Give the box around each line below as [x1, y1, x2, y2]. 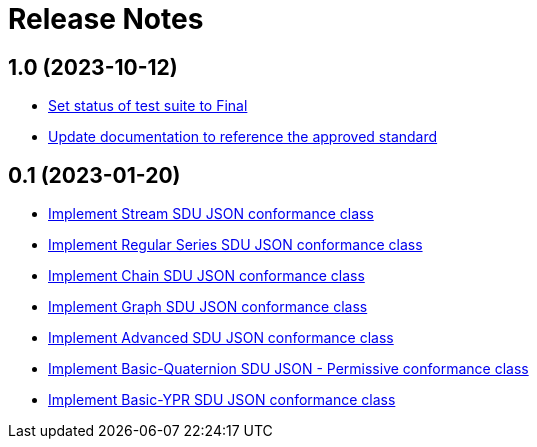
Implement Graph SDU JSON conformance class [48, 298, 368, 316]
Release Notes [8, 2, 204, 36]
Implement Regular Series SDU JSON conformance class [48, 236, 423, 254]
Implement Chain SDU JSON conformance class [48, 267, 365, 285]
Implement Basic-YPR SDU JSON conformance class [48, 391, 396, 409]
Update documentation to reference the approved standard [48, 128, 438, 146]
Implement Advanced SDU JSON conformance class [48, 329, 394, 347]
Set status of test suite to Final [48, 97, 248, 115]
